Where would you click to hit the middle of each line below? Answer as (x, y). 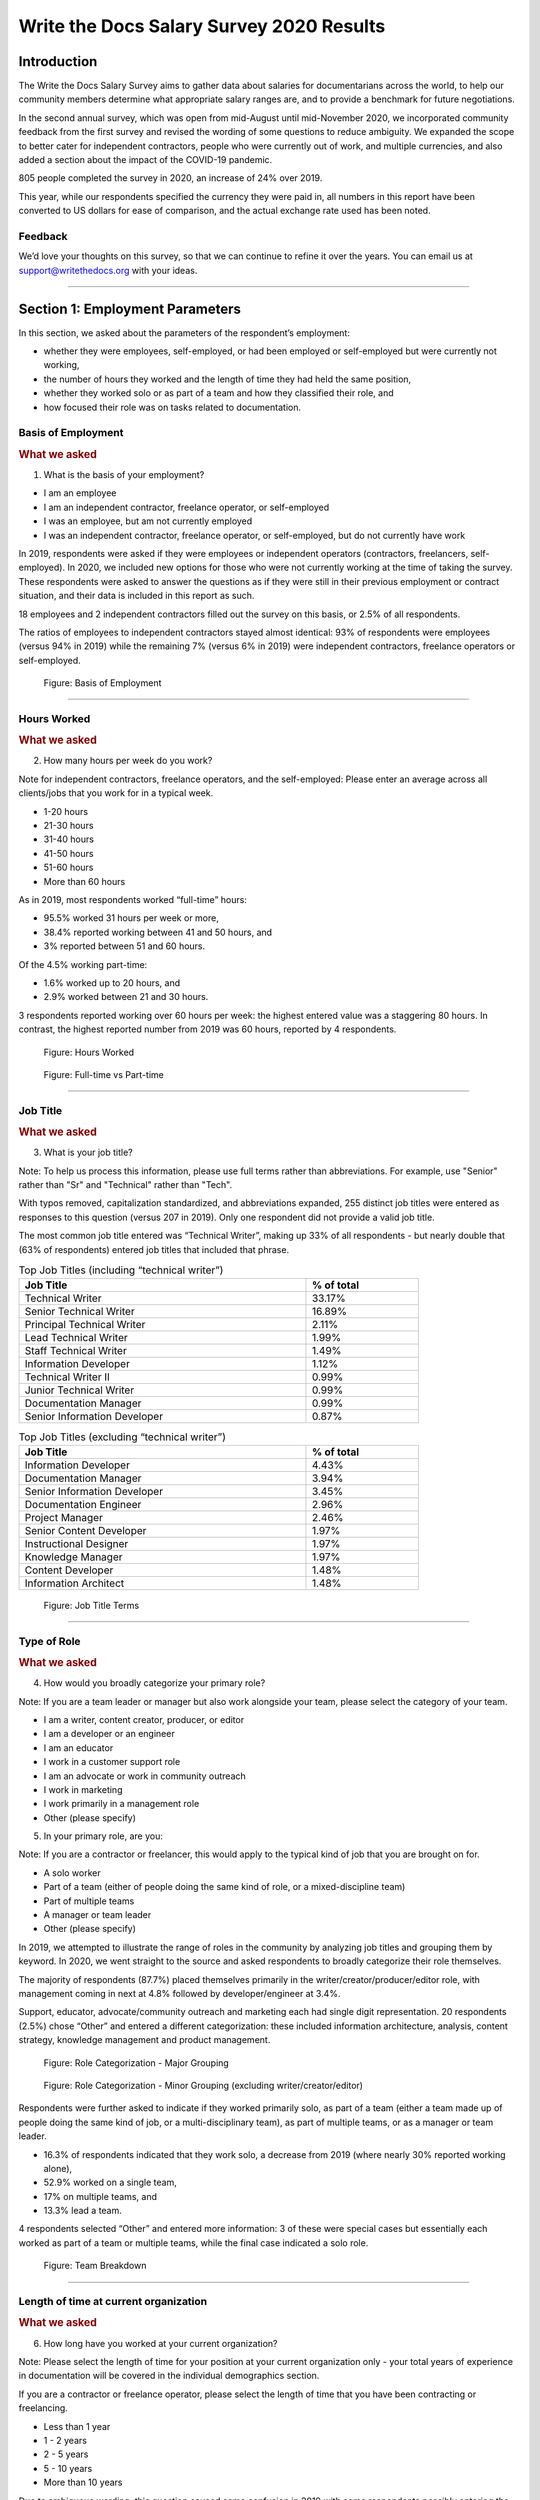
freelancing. (43, 2408)
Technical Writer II (67, 1377)
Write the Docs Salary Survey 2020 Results (202, 26)
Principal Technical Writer (85, 1325)
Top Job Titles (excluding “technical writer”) (122, 1437)
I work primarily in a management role (121, 1804)
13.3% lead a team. (82, 2211)
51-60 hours (68, 867)
